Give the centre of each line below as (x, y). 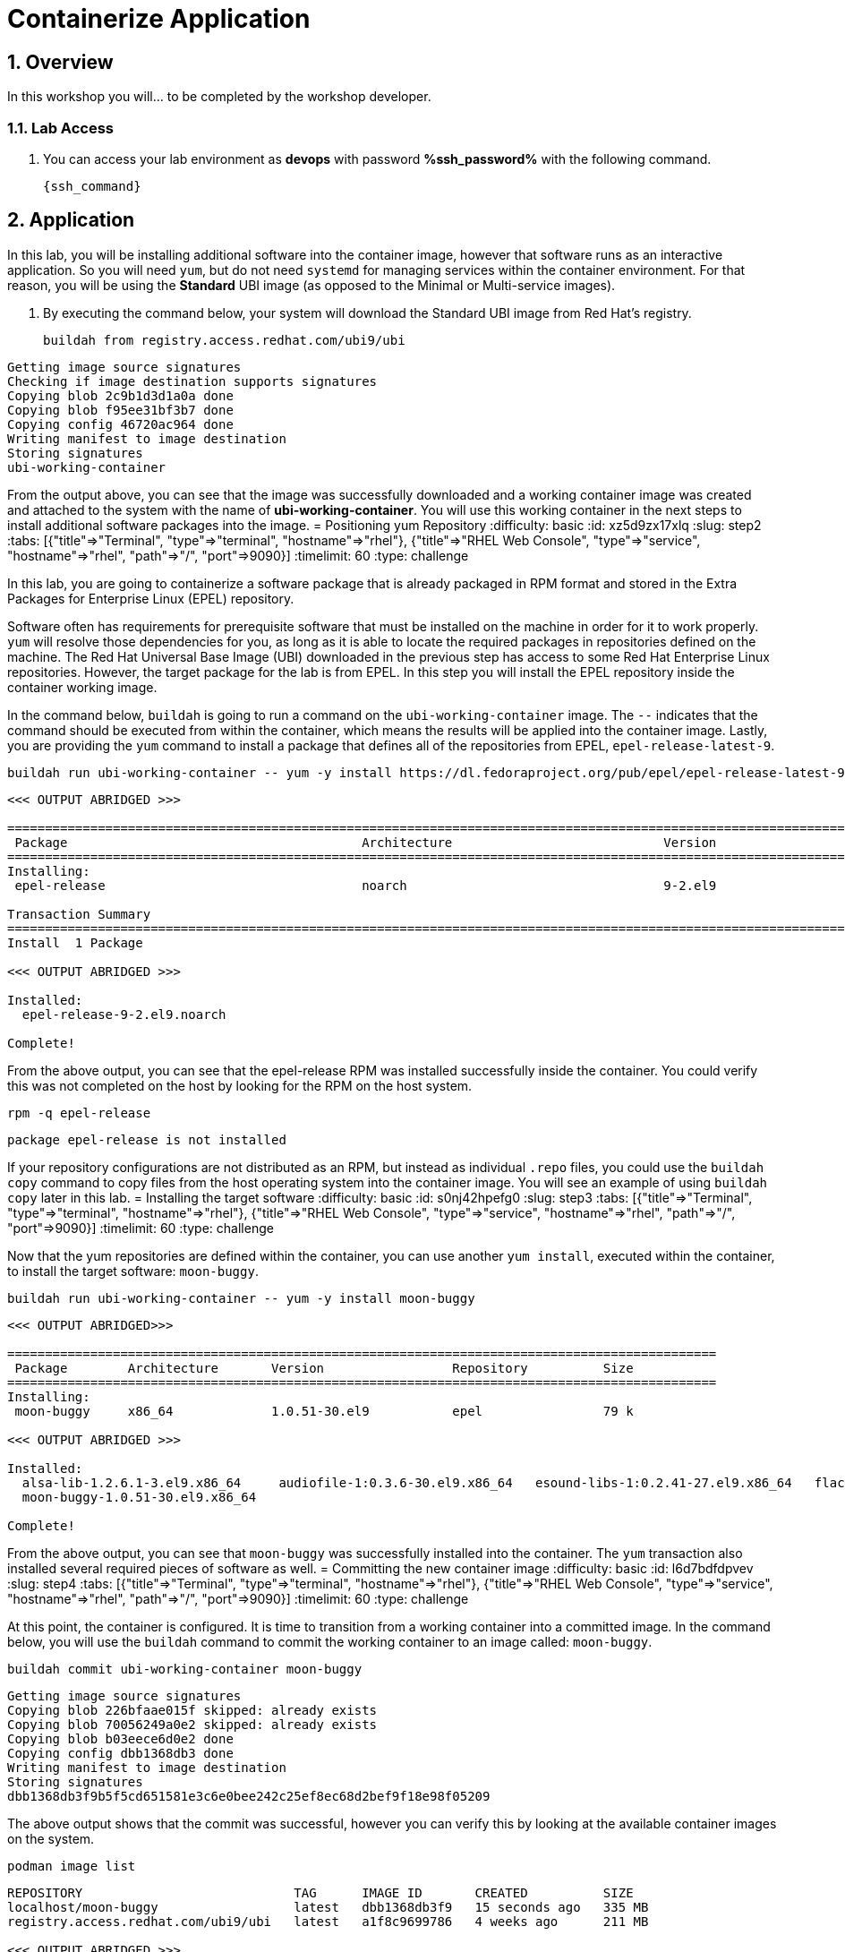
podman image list (72, 1866)
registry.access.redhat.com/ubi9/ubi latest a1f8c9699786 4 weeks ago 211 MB (328, 1921)
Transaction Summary (79, 914)
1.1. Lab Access (61, 128)
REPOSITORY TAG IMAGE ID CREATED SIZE (320, 1892)
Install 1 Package (75, 942)
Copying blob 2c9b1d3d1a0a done (120, 395)
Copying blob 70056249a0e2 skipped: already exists (192, 1724)
